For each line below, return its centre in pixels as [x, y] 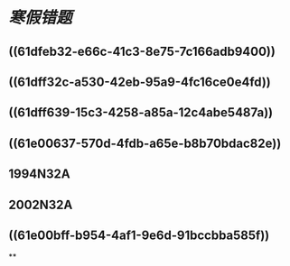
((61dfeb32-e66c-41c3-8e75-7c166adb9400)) [142, 51]
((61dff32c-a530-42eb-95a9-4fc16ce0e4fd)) [140, 82]
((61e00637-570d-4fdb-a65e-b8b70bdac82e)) [145, 143]
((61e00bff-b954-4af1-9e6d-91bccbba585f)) [139, 235]
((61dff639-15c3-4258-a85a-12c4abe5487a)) [141, 113]
